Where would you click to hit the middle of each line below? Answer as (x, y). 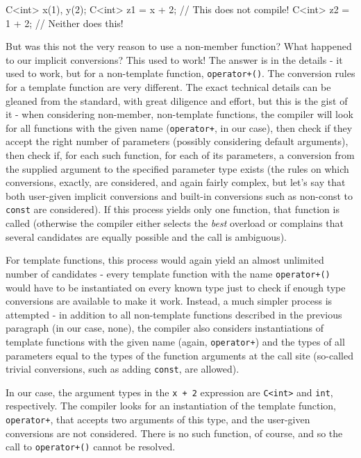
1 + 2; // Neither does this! (65, 23)
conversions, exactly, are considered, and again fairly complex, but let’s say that (176, 182)
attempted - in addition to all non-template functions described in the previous (174, 314)
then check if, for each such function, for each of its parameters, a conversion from (180, 155)
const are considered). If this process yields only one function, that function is (173, 209)
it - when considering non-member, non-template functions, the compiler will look (179, 114)
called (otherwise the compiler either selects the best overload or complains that (175, 223)
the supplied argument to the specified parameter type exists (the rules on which (177, 168)
